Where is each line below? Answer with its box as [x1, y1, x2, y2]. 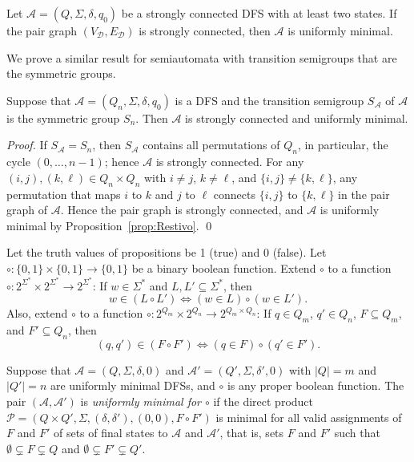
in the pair [338, 185, 390, 202]
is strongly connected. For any [155, 153, 304, 170]
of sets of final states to [53, 424, 168, 441]
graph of [6, 201, 48, 218]
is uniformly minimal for [80, 392, 201, 409]
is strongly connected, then [139, 22, 271, 38]
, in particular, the [297, 136, 388, 153]
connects [213, 185, 255, 202]
